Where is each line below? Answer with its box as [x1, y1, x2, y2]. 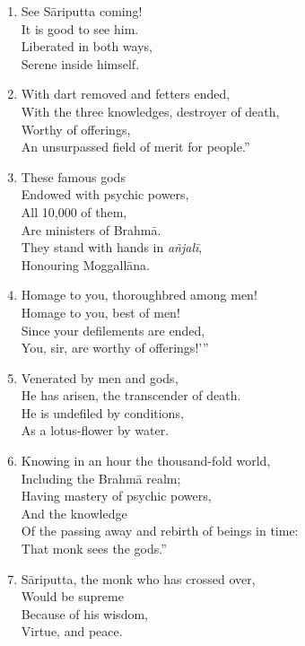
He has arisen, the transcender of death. [21, 386, 241, 405]
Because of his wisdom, [21, 604, 148, 623]
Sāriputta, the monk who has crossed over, [21, 569, 256, 588]
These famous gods [21, 167, 126, 186]
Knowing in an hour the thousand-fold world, [21, 451, 271, 470]
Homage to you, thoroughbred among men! [21, 285, 257, 304]
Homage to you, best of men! [21, 302, 180, 321]
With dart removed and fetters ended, [21, 84, 231, 103]
